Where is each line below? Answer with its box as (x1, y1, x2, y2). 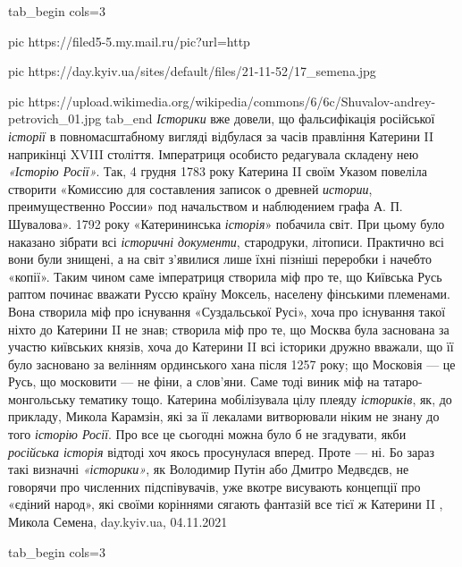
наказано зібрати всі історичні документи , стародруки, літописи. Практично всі (8, 232, 444, 250)
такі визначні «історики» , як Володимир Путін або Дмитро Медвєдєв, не (8, 460, 409, 478)
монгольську (8, 389, 76, 408)
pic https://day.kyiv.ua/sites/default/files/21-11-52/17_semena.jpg (8, 62, 376, 80)
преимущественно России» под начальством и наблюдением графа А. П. (8, 197, 403, 216)
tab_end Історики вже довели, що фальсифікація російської (105, 109, 435, 128)
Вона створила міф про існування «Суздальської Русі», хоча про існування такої (8, 301, 446, 320)
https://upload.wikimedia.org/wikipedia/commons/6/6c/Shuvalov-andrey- (28, 91, 436, 110)
